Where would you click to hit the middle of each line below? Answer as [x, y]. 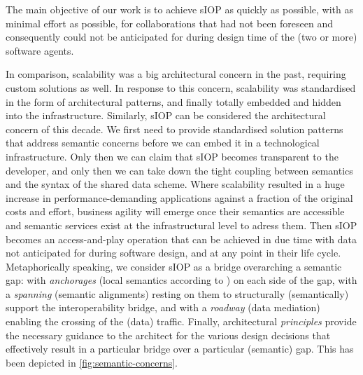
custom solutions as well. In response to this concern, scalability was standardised [181, 87]
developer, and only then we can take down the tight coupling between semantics [179, 170]
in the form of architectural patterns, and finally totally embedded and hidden [173, 101]
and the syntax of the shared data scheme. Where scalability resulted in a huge [175, 184]
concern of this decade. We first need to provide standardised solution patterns [175, 129]
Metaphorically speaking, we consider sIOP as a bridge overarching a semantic [174, 266]
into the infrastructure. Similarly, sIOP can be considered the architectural [166, 115]
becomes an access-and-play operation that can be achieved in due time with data [181, 239]
